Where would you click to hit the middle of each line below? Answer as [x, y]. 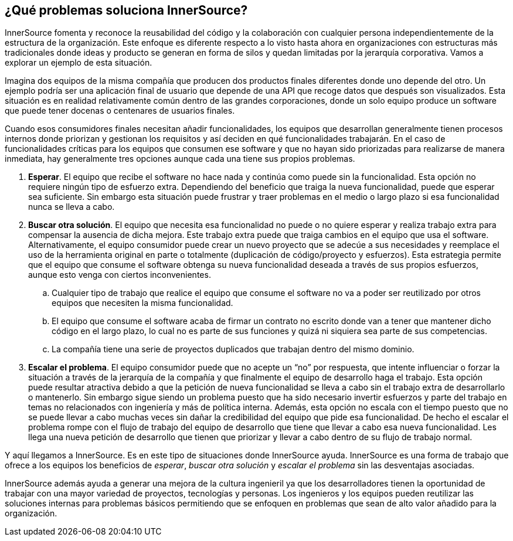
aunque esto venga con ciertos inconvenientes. [120, 275]
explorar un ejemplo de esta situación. [79, 63]
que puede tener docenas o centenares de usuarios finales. [120, 111]
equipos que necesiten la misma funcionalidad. [142, 303]
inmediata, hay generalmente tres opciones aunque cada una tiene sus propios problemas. [180, 159]
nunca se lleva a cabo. [72, 207]
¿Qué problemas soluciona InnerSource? [126, 10]
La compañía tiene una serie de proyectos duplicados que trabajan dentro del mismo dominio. [233, 349]
